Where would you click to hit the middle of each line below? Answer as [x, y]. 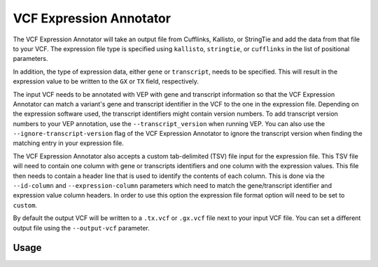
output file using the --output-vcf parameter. [81, 228]
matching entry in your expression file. [68, 143]
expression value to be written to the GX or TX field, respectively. [106, 81]
